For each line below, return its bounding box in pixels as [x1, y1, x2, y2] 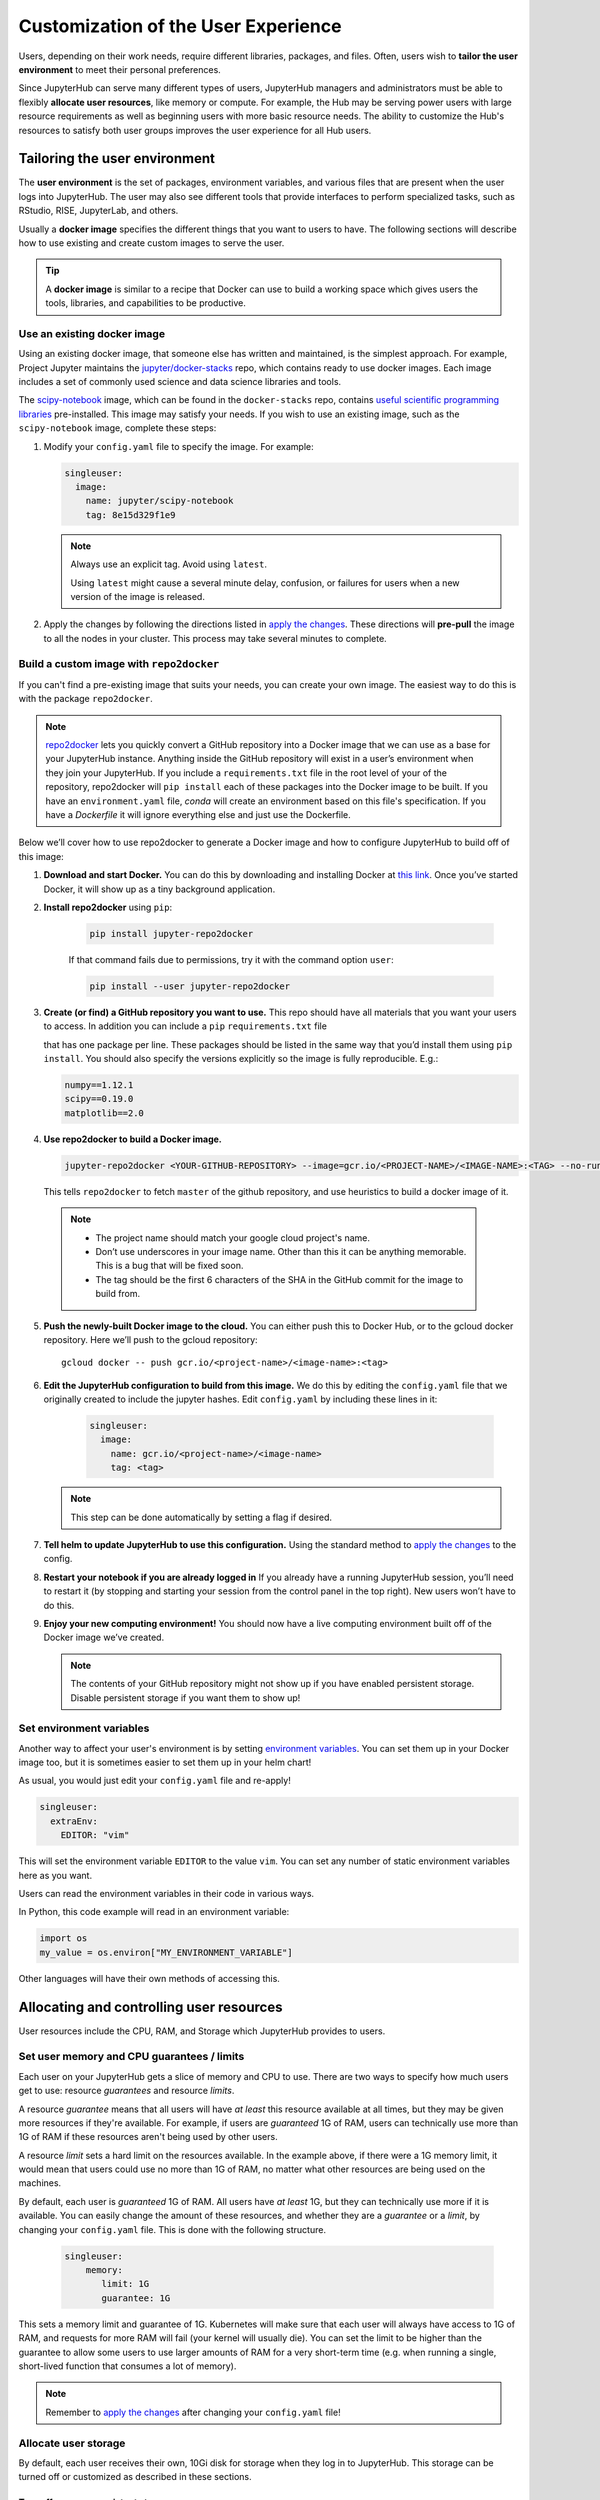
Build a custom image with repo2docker [18, 657, 220, 671]
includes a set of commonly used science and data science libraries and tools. [18, 376, 342, 388]
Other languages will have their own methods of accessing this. [18, 1972, 280, 1984]
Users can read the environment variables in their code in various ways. [18, 1887, 315, 1899]
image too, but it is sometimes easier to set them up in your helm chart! [18, 1756, 312, 1769]
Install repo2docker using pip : [43, 901, 173, 913]
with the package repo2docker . [18, 693, 154, 705]
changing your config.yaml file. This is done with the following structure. [18, 2223, 327, 2235]
